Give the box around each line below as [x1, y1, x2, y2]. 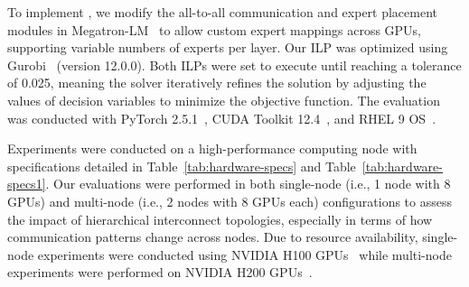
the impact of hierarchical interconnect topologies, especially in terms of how [7, 209, 433, 228]
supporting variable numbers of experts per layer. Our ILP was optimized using [7, 38, 448, 57]
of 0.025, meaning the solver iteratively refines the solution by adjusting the [7, 73, 427, 92]
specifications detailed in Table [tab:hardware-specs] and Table [7, 156, 356, 175]
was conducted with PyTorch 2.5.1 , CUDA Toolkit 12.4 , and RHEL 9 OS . [7, 108, 436, 127]
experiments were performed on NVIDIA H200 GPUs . [7, 263, 313, 282]
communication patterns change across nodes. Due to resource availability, [7, 227, 418, 246]
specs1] [7, 174, 46, 193]
